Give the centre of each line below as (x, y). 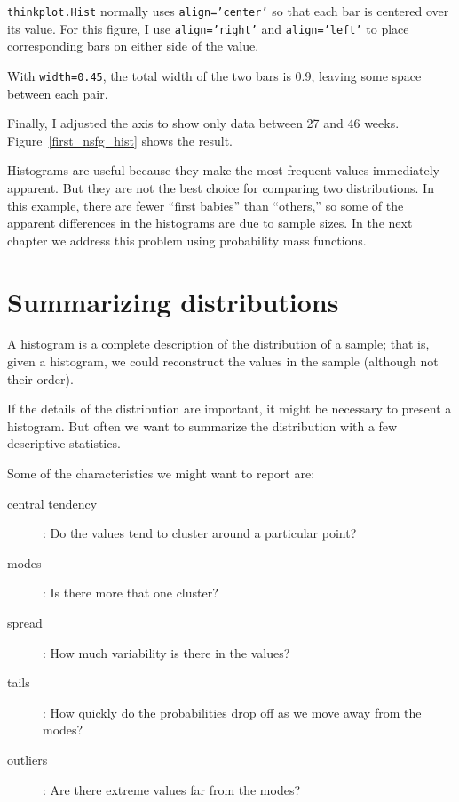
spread (25, 622)
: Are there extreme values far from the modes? (172, 789)
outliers (28, 759)
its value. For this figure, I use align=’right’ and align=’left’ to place (208, 28)
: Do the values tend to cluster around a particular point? (200, 533)
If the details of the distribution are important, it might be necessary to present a (229, 409)
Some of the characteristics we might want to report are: (161, 473)
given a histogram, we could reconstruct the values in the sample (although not (223, 361)
